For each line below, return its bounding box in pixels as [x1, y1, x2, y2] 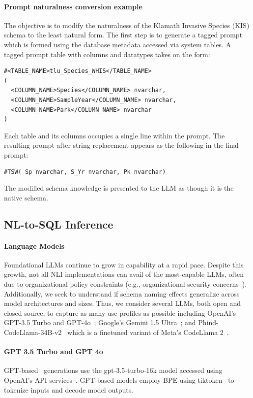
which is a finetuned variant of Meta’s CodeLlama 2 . [67, 327, 229, 337]
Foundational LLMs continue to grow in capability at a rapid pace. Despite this [4, 259, 244, 269]
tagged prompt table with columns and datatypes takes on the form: [4, 49, 210, 59]
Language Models [4, 240, 65, 251]
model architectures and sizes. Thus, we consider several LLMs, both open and [4, 298, 241, 308]
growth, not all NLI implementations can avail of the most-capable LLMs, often [4, 269, 244, 279]
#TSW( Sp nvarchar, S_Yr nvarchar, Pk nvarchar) [4, 168, 166, 175]
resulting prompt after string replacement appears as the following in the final [4, 140, 239, 150]
